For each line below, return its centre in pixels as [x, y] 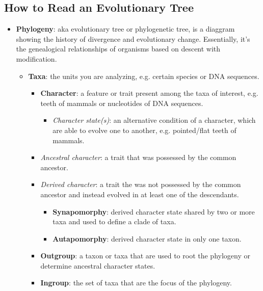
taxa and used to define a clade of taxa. [114, 221]
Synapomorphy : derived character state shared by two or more [154, 211]
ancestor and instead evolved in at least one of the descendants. [140, 194]
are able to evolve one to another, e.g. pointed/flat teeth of [144, 130]
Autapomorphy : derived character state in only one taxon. [147, 238]
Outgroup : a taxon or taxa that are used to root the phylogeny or [145, 256]
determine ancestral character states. [98, 265]
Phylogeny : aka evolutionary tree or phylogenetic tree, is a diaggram [125, 29]
